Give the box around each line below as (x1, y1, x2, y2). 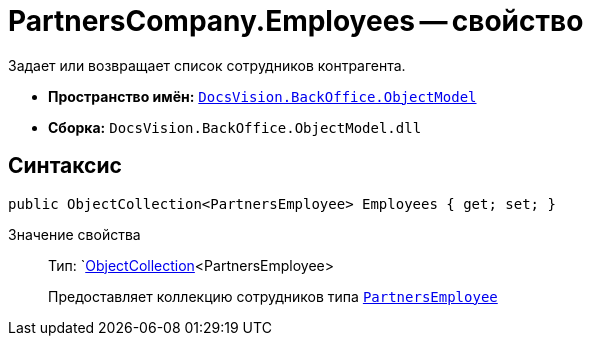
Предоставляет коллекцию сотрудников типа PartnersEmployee (48, 287, 498, 305)
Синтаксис (8, 153, 122, 179)
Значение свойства (8, 225, 141, 243)
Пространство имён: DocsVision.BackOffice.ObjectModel (48, 87, 477, 105)
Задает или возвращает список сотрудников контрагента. (8, 56, 406, 74)
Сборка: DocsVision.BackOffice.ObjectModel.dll (48, 118, 422, 136)
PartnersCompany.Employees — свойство (8, 4, 584, 38)
